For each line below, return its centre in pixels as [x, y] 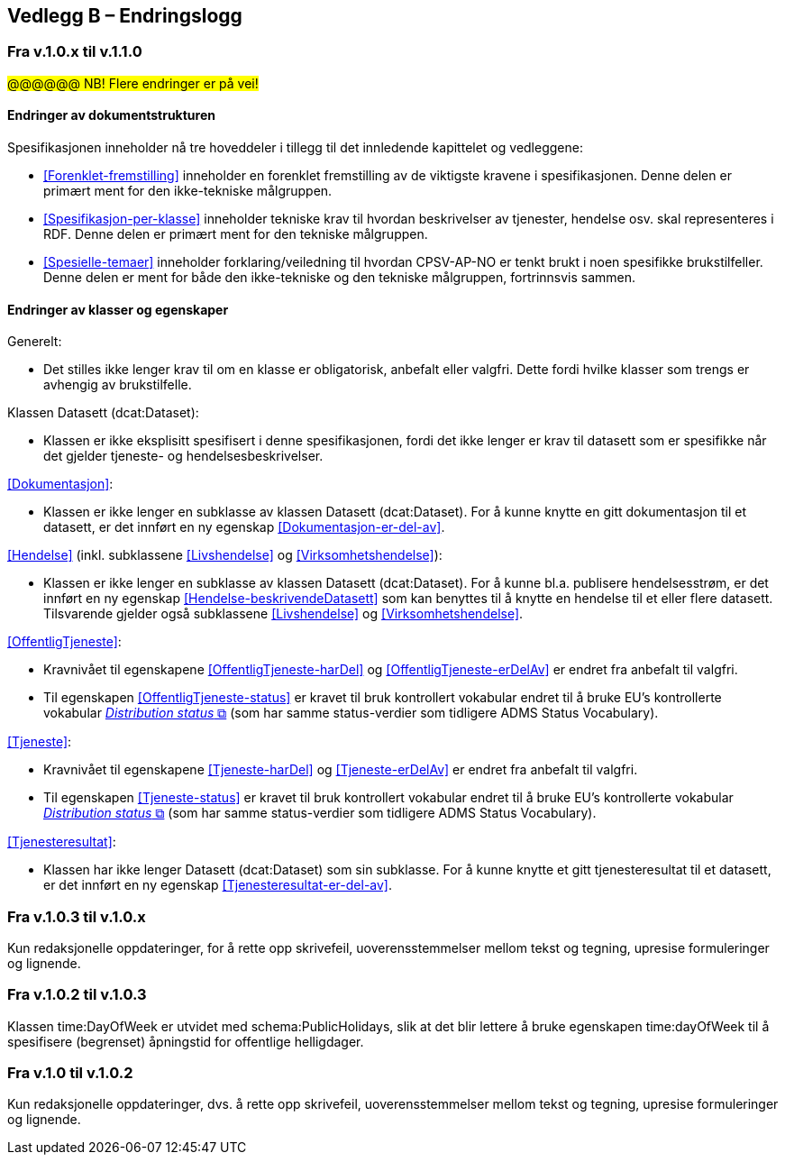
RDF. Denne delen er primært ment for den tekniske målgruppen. [236, 234]
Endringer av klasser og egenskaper [118, 309]
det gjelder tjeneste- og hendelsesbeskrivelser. [183, 456]
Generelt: [35, 342]
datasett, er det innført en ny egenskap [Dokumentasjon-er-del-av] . [244, 527]
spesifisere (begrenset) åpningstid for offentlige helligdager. [186, 1041]
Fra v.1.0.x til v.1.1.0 [75, 52]
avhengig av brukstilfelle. [118, 385]
